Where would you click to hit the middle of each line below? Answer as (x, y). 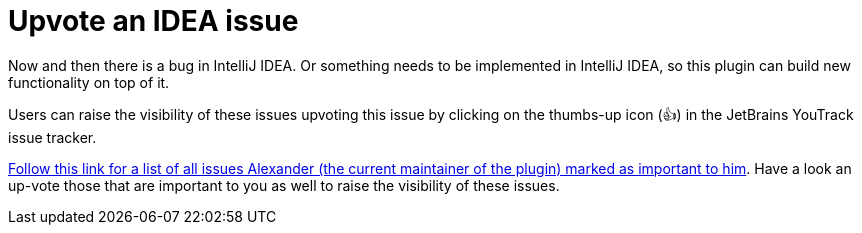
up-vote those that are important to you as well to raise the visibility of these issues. (284, 185)
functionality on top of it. (89, 82)
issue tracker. (52, 137)
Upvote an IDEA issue (153, 21)
